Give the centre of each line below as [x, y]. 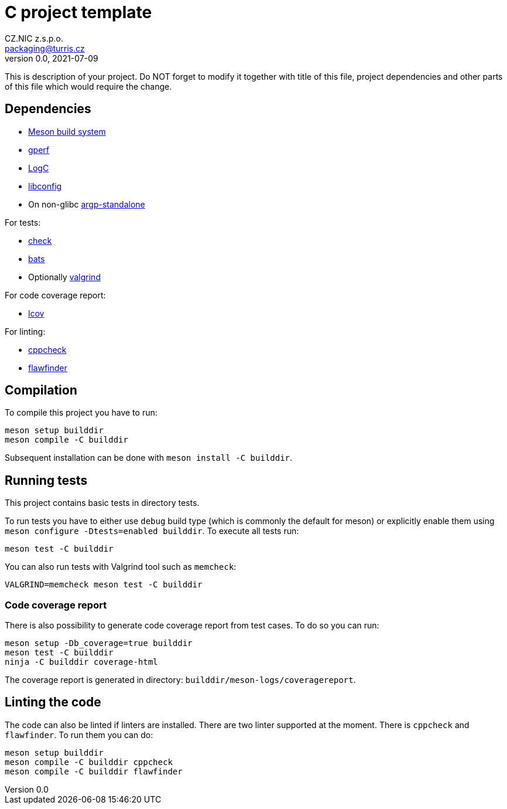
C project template [78, 12]
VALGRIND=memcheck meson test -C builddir [104, 585]
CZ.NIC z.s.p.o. [34, 38]
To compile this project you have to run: [81, 413]
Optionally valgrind [64, 277]
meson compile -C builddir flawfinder [94, 771]
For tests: [23, 222]
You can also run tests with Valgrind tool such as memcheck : [120, 567]
